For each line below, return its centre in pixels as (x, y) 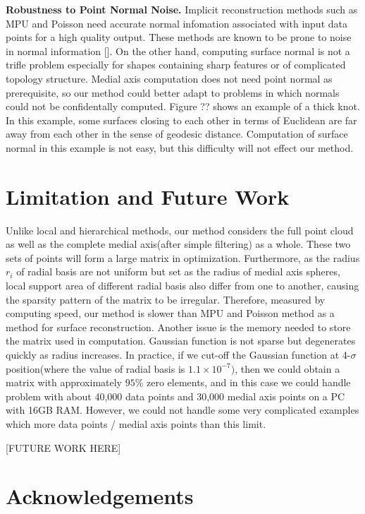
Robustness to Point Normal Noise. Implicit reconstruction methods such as (182, 9)
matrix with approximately (64, 382)
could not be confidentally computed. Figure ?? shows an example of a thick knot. (183, 106)
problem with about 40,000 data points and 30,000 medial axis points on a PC (175, 396)
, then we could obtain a (287, 368)
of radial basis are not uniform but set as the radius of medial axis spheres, (178, 271)
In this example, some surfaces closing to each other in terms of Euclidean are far (181, 120)
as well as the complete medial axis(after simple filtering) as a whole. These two (178, 244)
